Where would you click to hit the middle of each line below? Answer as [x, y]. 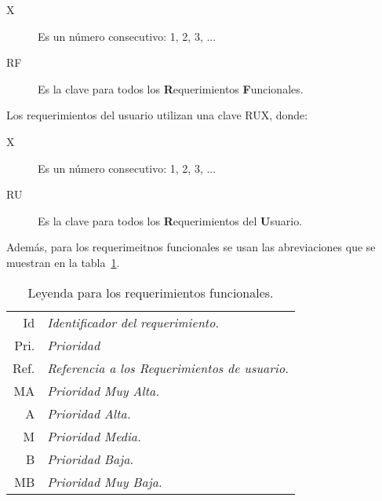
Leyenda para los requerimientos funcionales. [151, 292]
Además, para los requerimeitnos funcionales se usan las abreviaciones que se [191, 247]
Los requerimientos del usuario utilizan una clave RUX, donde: [157, 115]
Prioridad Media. [94, 436]
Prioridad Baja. [91, 459]
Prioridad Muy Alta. [104, 390]
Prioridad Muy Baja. [105, 481]
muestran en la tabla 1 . [63, 262]
